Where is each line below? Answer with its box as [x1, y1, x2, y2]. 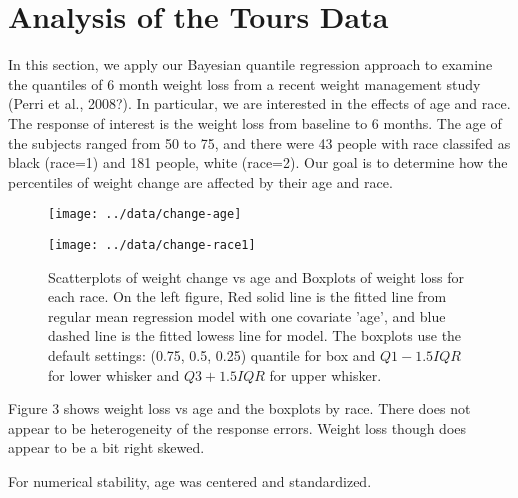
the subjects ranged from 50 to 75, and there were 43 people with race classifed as [8, 132, 511, 153]
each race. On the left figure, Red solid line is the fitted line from [48, 286, 447, 307]
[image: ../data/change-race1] [48, 237, 256, 252]
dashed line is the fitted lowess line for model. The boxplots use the [48, 325, 462, 346]
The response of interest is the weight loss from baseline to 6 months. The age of [8, 112, 502, 133]
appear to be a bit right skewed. [8, 437, 205, 458]
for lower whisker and [48, 364, 180, 385]
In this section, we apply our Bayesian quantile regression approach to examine [8, 54, 493, 75]
